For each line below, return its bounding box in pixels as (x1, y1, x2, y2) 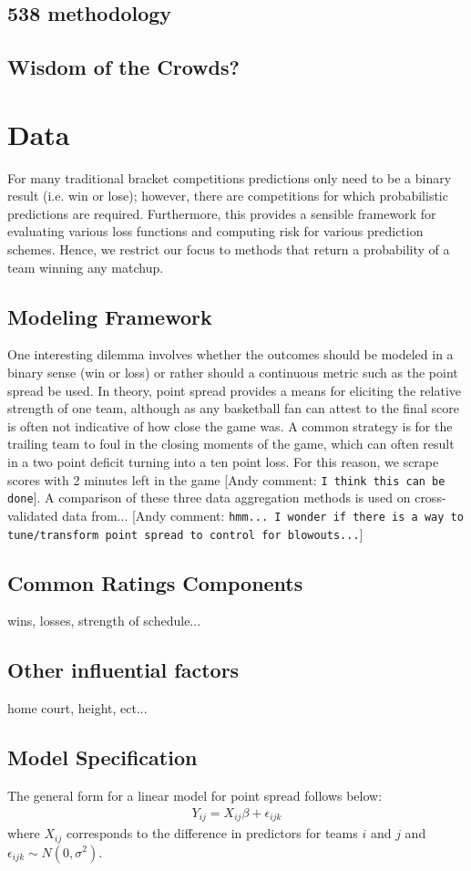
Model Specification (7, 743, 198, 772)
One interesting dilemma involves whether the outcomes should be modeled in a (7, 345, 454, 364)
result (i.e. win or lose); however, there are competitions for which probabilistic (7, 186, 448, 205)
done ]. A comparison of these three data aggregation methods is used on (7, 488, 411, 507)
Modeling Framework (7, 302, 212, 330)
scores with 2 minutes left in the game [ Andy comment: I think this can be (7, 470, 445, 489)
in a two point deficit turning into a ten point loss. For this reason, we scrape (7, 452, 439, 472)
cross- (415, 488, 446, 507)
